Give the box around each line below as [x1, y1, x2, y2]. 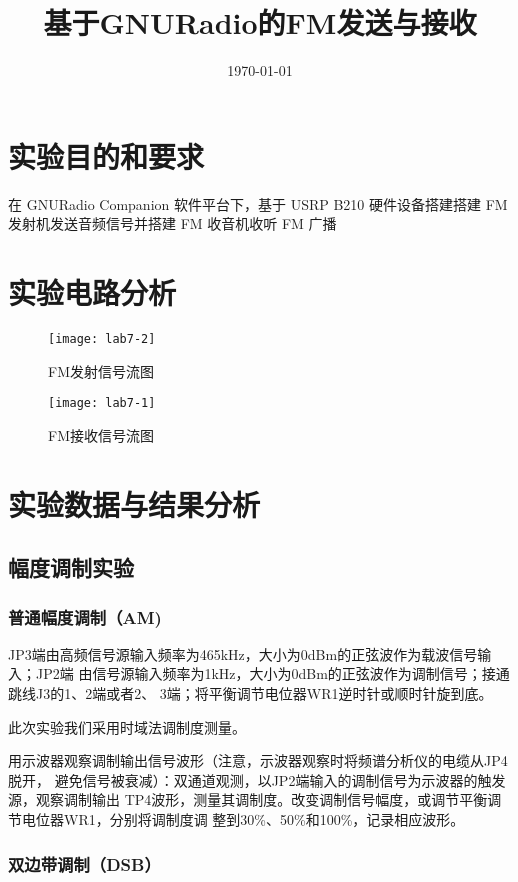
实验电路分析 [8, 272, 177, 313]
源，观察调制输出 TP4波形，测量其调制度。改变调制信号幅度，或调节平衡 [8, 789, 488, 810]
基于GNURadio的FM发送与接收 [43, 2, 477, 43]
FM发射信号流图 [48, 360, 154, 381]
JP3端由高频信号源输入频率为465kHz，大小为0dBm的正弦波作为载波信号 [8, 643, 478, 664]
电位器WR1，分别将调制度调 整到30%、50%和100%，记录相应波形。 [21, 809, 465, 829]
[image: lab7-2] [48, 331, 156, 346]
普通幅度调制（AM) [8, 604, 162, 629]
